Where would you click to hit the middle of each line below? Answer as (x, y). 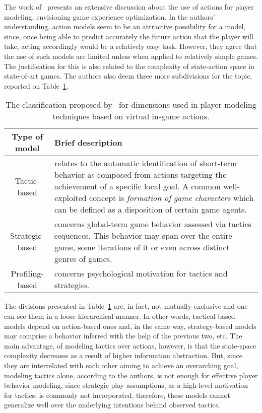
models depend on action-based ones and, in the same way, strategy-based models (130, 326)
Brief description (88, 142)
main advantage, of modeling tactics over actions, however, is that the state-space (130, 345)
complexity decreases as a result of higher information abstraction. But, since (123, 355)
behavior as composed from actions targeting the (141, 175)
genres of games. (83, 259)
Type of (27, 136)
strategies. (72, 285)
